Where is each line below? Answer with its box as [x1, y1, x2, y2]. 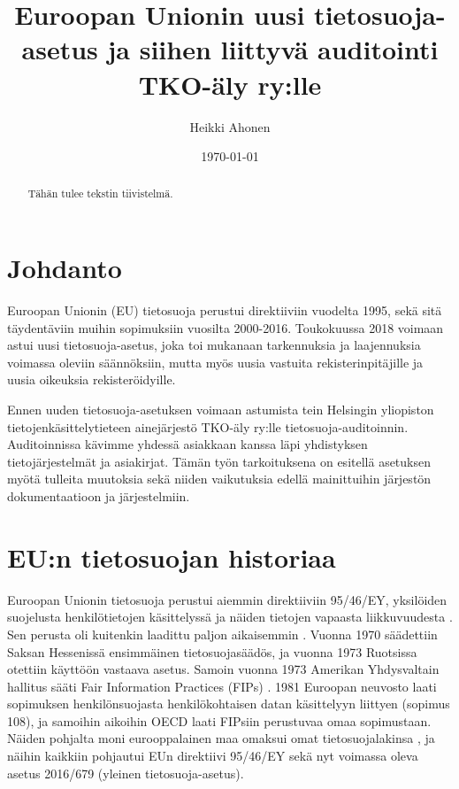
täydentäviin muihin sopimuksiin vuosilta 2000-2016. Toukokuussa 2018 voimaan [7, 318, 444, 336]
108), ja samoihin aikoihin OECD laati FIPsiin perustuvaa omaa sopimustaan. [7, 711, 432, 730]
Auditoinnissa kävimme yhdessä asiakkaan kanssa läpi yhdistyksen [7, 435, 368, 453]
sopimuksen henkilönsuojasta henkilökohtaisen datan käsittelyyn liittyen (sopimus [7, 694, 450, 713]
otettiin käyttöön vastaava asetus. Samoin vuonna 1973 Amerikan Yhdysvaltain [7, 660, 440, 678]
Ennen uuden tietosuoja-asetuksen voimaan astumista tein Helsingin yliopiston [7, 400, 434, 419]
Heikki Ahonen [189, 117, 271, 135]
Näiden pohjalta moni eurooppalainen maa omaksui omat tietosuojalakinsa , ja [7, 729, 435, 747]
